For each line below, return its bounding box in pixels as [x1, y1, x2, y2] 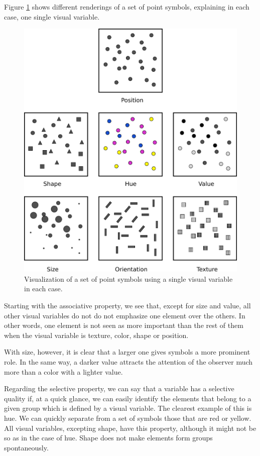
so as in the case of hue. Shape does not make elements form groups [4, 432, 213, 443]
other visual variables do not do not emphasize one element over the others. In [4, 310, 245, 320]
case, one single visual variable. [4, 11, 100, 22]
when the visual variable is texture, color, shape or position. [4, 329, 189, 340]
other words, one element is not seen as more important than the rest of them [4, 320, 243, 330]
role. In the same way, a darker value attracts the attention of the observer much [4, 356, 253, 367]
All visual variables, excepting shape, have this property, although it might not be [4, 422, 256, 433]
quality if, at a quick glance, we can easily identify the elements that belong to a [4, 393, 251, 403]
